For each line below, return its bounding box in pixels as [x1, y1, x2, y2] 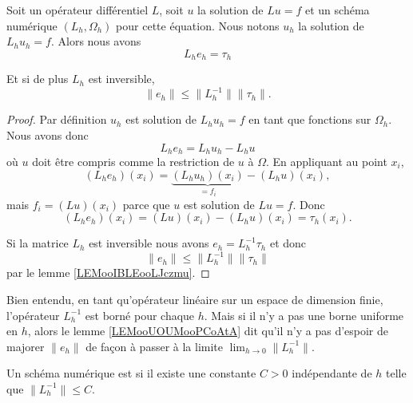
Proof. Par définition [6, 111, 107, 128]
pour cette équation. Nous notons [116, 17, 280, 34]
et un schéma [305, 2, 370, 18]
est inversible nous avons [89, 235, 209, 251]
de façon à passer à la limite [85, 338, 224, 354]
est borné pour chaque [85, 306, 195, 323]
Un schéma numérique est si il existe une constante [6, 365, 256, 381]
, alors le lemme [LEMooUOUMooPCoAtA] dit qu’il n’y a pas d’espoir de [27, 322, 389, 339]
